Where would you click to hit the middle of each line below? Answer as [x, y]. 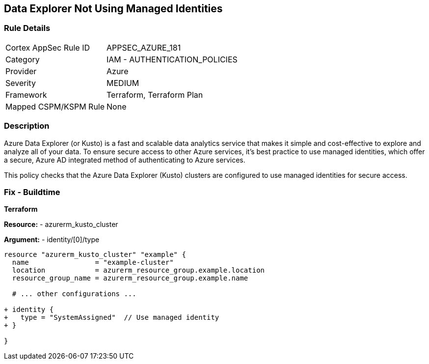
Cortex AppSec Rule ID [48, 47]
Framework [26, 95]
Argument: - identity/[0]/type [52, 240]
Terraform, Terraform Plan [155, 95]
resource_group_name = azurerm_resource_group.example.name [130, 278]
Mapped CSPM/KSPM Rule [55, 106]
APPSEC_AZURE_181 [144, 47]
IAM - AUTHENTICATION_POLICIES [172, 59]
